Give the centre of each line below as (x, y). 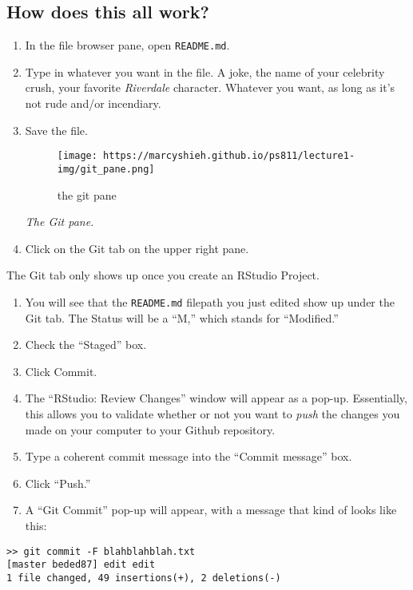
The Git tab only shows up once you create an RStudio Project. (163, 275)
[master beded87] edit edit (81, 565)
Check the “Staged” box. (86, 344)
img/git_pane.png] (106, 169)
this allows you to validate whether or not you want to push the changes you (212, 413)
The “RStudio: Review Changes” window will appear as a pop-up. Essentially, (216, 398)
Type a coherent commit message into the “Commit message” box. (189, 456)
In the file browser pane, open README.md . (127, 45)
